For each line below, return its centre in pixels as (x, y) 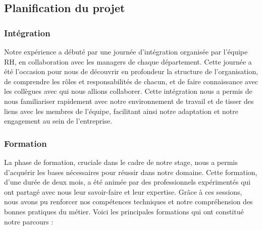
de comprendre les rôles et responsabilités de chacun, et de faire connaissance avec (131, 81)
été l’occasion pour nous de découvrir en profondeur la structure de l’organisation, (131, 71)
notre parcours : (29, 221)
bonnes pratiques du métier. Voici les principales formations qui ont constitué (124, 211)
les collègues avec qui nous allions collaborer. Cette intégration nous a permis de (128, 91)
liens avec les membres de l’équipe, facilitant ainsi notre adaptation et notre (121, 111)
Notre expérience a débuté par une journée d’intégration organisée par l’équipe (126, 51)
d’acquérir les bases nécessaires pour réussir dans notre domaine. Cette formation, (131, 172)
